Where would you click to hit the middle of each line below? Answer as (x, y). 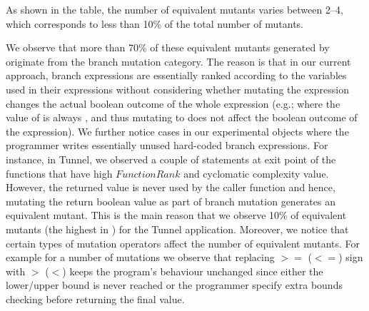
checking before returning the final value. (95, 299)
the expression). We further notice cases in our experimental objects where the (177, 131)
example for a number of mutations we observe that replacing (140, 257)
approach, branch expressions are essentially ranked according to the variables (176, 75)
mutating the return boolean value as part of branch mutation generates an (171, 201)
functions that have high (59, 173)
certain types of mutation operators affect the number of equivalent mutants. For (183, 243)
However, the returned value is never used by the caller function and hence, (171, 187)
